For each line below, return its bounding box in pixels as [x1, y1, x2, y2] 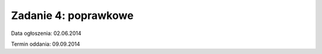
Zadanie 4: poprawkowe [11, 9, 134, 22]
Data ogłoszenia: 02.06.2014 [11, 30, 82, 37]
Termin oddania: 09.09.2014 [11, 40, 80, 47]
